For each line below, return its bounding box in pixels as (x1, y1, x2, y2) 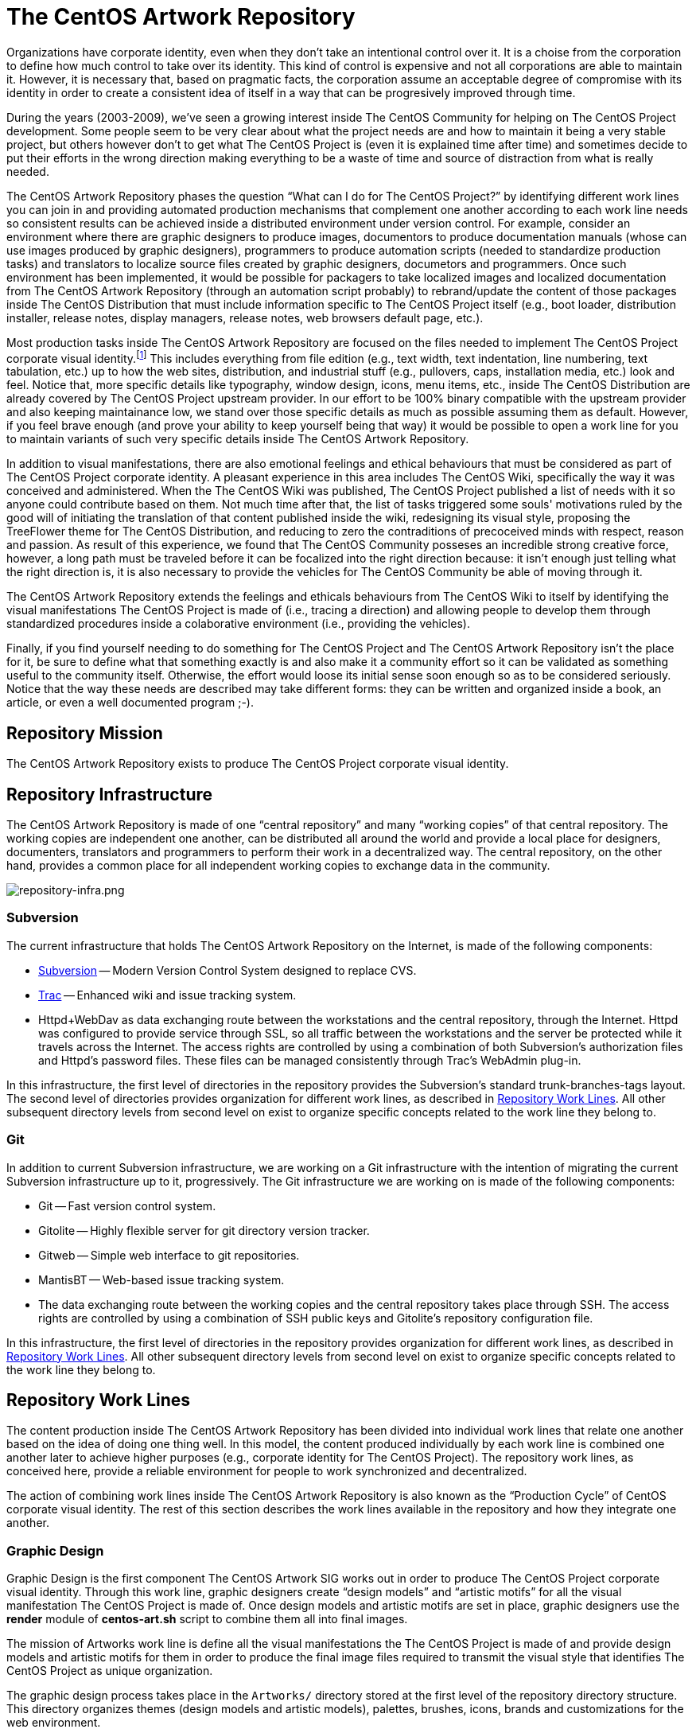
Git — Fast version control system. (38, 1198, 216, 1213)
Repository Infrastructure (6, 784, 213, 804)
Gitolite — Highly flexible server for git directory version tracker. (38, 1223, 370, 1237)
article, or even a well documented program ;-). (6, 695, 254, 710)
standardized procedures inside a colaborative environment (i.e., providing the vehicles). (6, 617, 470, 631)
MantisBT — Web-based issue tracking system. (38, 1272, 285, 1287)
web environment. (6, 1715, 101, 1730)
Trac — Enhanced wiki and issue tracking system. (38, 987, 297, 1002)
